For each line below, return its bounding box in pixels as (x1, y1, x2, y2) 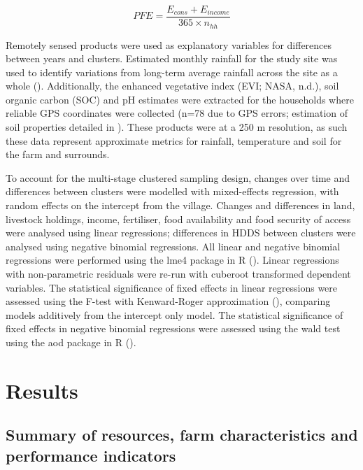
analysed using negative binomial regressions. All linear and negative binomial (6, 238, 341, 253)
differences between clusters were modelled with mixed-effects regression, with (6, 184, 339, 199)
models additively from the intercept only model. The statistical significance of (6, 307, 343, 322)
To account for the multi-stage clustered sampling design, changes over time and (6, 170, 350, 185)
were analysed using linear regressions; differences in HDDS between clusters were (6, 225, 356, 240)
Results (6, 376, 78, 404)
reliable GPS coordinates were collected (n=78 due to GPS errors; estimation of (6, 106, 348, 120)
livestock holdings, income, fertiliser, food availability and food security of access (6, 211, 351, 226)
